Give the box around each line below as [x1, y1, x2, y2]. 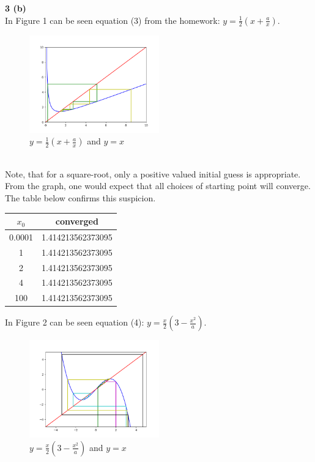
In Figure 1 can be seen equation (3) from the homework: [5, 13, 220, 26]
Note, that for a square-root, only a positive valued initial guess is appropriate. [5, 167, 301, 180]
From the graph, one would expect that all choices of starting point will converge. [5, 179, 311, 192]
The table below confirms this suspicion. [5, 191, 156, 204]
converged [55, 215, 98, 228]
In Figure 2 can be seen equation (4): [5, 316, 144, 329]
